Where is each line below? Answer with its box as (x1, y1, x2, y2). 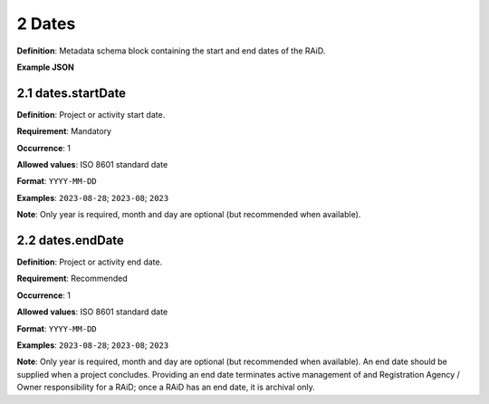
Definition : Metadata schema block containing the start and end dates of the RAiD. (16, 45, 326, 56)
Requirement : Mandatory (16, 126, 112, 137)
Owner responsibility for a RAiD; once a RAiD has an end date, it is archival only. (16, 381, 316, 393)
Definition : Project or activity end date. (16, 256, 163, 267)
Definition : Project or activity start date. (16, 109, 166, 120)
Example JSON (16, 62, 74, 72)
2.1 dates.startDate (16, 85, 127, 101)
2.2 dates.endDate (16, 233, 124, 248)
